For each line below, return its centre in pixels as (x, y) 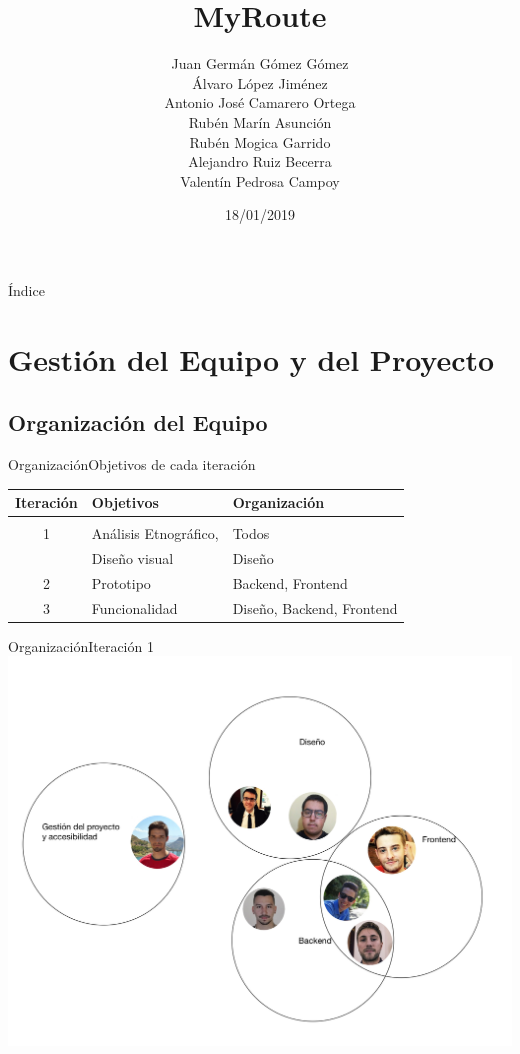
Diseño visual (132, 558)
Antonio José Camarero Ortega (260, 102)
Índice (26, 289)
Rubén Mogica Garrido (260, 141)
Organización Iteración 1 (81, 645)
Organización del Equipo (138, 422)
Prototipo (121, 582)
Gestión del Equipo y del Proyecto (251, 358)
